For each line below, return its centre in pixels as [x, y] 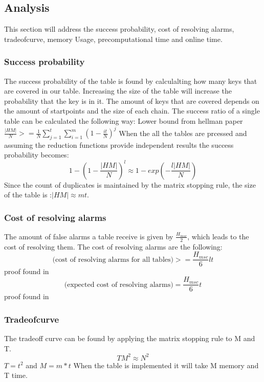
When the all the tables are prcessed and [183, 133]
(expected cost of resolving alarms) [119, 285]
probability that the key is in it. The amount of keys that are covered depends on [132, 100]
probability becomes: [37, 155]
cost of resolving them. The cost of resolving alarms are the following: [113, 246]
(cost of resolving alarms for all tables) [113, 260]
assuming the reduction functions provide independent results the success [119, 144]
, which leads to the [218, 236]
